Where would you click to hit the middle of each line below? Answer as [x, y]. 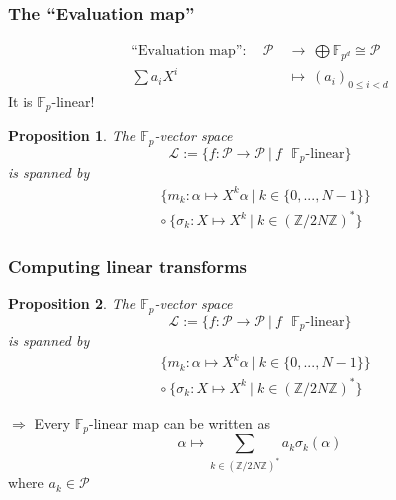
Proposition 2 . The [72, 303]
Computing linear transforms [128, 265]
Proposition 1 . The [72, 135]
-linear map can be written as [179, 422]
